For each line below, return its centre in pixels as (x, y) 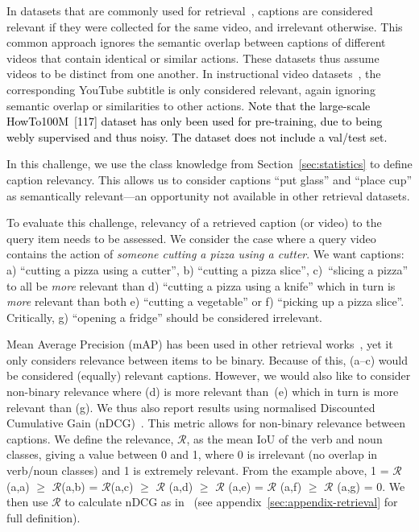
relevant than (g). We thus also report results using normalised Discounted (191, 407)
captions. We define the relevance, (90, 438)
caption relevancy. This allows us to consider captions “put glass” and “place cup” (209, 179)
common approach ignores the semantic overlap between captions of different (196, 42)
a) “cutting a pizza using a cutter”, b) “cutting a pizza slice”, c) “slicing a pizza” (207, 269)
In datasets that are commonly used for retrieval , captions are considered (190, 10)
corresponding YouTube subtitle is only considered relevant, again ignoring (191, 89)
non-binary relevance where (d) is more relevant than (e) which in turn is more (203, 392)
